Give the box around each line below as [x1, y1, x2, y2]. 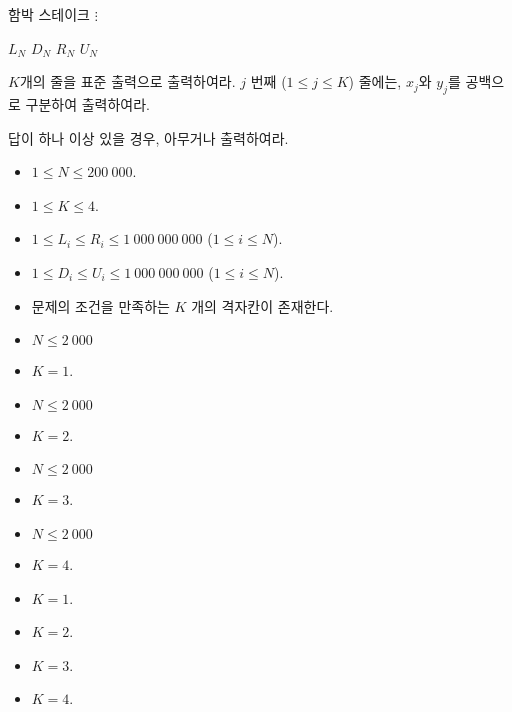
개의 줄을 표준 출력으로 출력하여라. [19, 71, 236, 92]
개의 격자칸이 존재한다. [191, 295, 334, 316]
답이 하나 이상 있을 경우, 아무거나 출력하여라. [8, 127, 289, 148]
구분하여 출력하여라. [25, 93, 151, 114]
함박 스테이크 [8, 4, 90, 24]
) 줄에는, [348, 71, 402, 92]
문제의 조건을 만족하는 [31, 295, 170, 316]
